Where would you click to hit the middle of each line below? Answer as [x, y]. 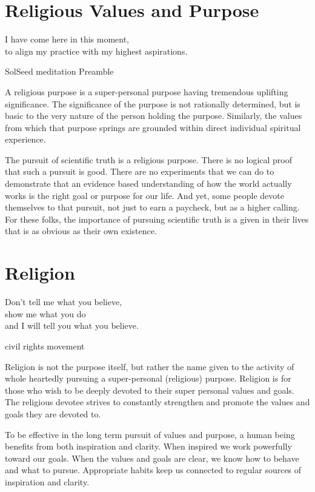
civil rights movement [45, 345]
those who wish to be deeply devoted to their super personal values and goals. [150, 390]
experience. [25, 139]
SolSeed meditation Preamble [59, 71]
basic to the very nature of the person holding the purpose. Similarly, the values [154, 116]
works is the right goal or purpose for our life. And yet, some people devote [144, 195]
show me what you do [45, 313]
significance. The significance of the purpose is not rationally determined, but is [153, 103]
